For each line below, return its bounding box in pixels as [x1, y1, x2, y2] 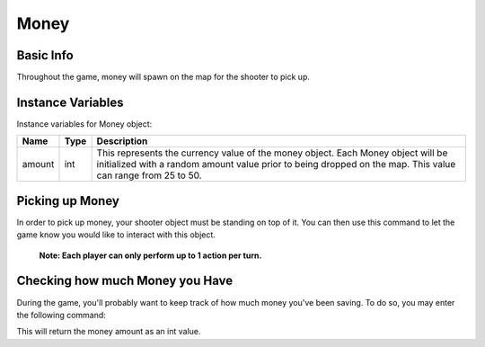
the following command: [16, 309, 107, 320]
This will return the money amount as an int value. [16, 326, 201, 337]
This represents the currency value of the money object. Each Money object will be [96, 147, 448, 159]
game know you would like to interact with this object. [16, 229, 216, 240]
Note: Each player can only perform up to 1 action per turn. [39, 250, 262, 261]
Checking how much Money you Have [16, 273, 234, 289]
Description [96, 135, 148, 147]
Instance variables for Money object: [16, 118, 153, 129]
